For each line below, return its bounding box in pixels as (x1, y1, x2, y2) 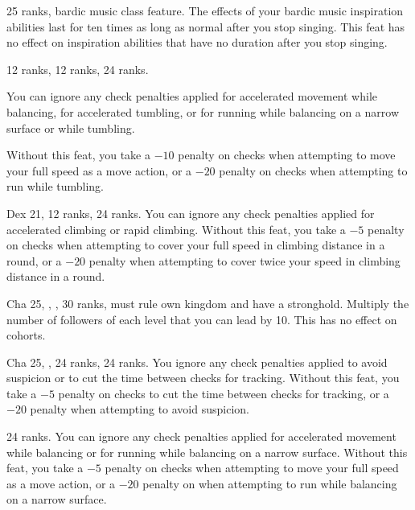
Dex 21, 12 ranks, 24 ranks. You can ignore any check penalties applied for (6, 204, 375, 221)
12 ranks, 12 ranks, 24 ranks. (6, 60, 149, 77)
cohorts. (6, 327, 46, 343)
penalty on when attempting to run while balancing (142, 475, 397, 491)
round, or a (6, 252, 62, 269)
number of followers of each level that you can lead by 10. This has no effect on (6, 311, 397, 327)
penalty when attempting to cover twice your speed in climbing (88, 252, 401, 269)
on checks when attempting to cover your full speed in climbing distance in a (6, 236, 385, 253)
